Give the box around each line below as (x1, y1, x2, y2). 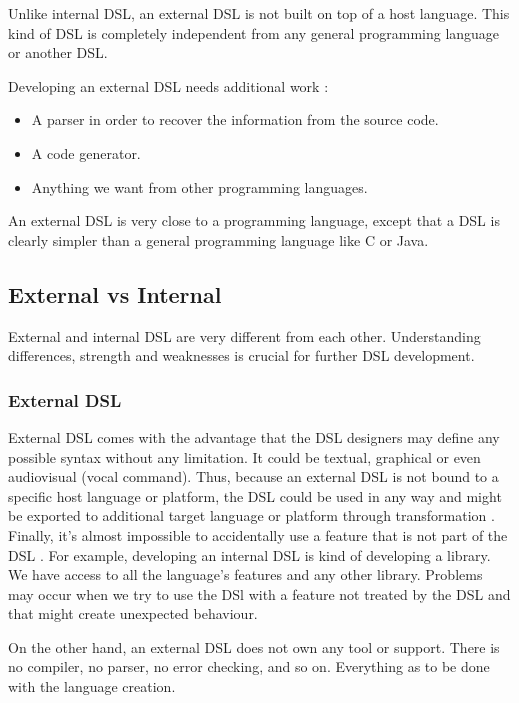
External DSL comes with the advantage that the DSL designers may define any (8, 426, 500, 447)
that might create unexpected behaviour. (8, 603, 258, 624)
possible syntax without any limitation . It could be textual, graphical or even (8, 446, 481, 467)
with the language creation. (8, 676, 176, 697)
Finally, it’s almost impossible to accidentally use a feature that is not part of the (8, 524, 508, 545)
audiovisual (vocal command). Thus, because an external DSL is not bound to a (8, 466, 499, 487)
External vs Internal (8, 278, 222, 309)
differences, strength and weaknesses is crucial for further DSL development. (8, 345, 475, 366)
